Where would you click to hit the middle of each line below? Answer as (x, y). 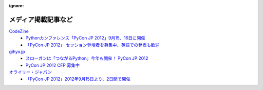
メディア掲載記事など (41, 19)
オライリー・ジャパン (30, 72)
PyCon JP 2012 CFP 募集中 (53, 65)
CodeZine (19, 31)
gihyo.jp (17, 52)
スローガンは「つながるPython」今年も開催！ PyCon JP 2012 (87, 58)
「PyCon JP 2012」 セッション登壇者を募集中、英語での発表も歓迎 (93, 45)
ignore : (17, 6)
